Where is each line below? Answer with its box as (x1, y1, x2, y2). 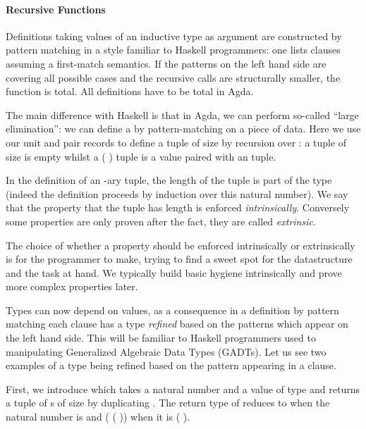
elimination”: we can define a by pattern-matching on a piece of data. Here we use (6, 121, 361, 136)
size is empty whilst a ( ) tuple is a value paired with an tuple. (6, 149, 276, 163)
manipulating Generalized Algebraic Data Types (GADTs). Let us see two (6, 344, 327, 359)
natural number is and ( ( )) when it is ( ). (6, 409, 190, 424)
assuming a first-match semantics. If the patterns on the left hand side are (6, 56, 327, 70)
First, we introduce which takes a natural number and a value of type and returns (6, 381, 360, 396)
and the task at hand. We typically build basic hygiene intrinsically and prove (6, 265, 342, 280)
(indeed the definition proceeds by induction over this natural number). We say (6, 186, 348, 201)
